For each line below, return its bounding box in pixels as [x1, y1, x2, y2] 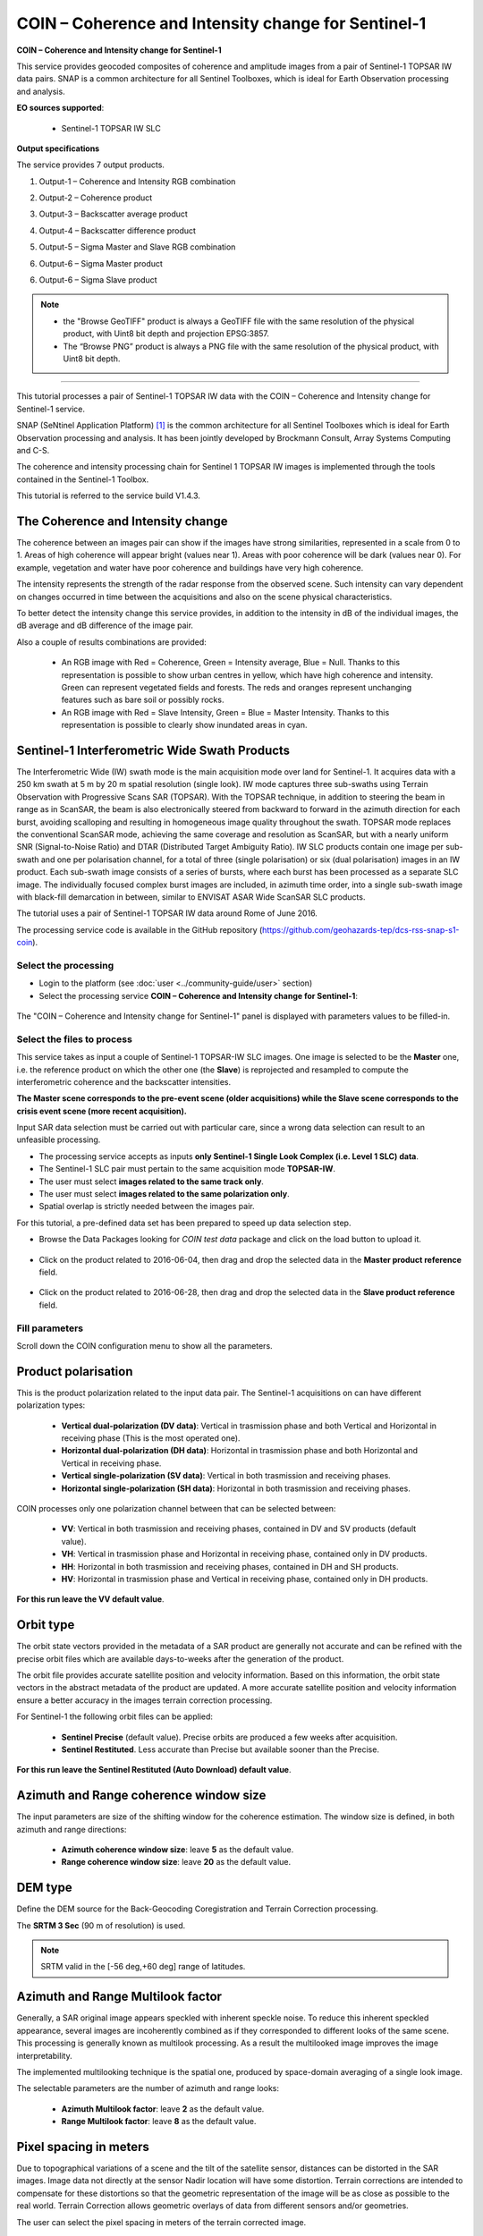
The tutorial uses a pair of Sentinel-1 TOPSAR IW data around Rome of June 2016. [16, 908, 318, 919]
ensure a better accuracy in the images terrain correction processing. [16, 1695, 273, 1706]
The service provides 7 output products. [16, 159, 165, 170]
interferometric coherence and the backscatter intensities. [16, 1076, 232, 1087]
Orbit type [16, 1617, 75, 1632]
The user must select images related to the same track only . [38, 1176, 264, 1187]
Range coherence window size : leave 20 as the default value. [61, 1857, 292, 1868]
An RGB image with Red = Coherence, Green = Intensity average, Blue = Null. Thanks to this [61, 657, 401, 668]
